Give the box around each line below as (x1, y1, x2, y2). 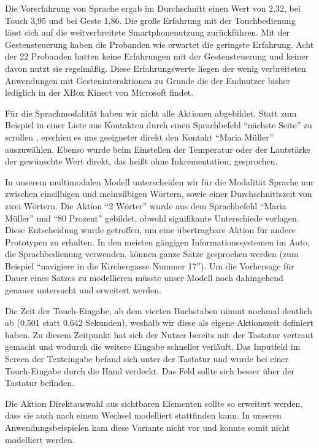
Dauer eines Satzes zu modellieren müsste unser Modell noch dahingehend (5, 271, 283, 284)
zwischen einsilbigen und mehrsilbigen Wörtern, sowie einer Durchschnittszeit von (5, 187, 312, 200)
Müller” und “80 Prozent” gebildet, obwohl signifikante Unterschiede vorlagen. (5, 211, 299, 224)
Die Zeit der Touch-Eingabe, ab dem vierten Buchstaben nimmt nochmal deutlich (5, 304, 312, 317)
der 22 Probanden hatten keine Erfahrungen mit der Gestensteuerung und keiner (5, 50, 309, 63)
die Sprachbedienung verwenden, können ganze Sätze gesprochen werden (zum (5, 247, 299, 260)
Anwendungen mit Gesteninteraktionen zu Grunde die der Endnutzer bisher (5, 74, 291, 87)
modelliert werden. (5, 433, 75, 446)
